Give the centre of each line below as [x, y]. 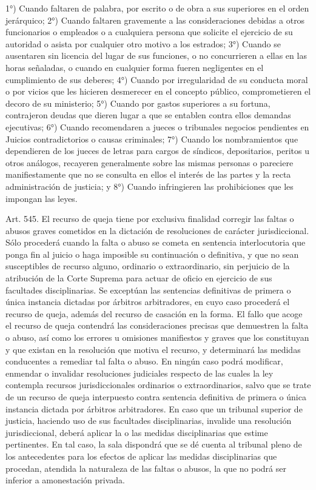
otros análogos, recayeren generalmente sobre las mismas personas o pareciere [150, 162]
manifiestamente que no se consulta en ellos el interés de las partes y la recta [148, 174]
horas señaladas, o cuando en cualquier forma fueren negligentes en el [135, 67]
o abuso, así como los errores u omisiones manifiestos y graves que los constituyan [157, 337]
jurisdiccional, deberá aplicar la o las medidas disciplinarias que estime [137, 432]
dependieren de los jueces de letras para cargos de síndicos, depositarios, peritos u [158, 151]
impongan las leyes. [42, 198]
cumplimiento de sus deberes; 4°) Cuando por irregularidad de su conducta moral [157, 79]
